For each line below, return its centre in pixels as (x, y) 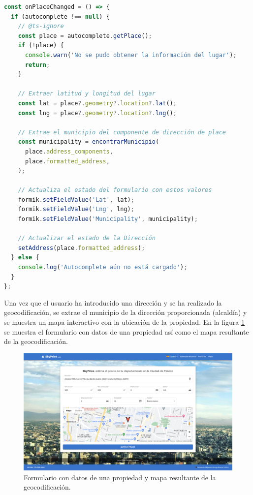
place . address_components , (69, 151)
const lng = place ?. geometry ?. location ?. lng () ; (97, 113)
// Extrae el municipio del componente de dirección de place (122, 132)
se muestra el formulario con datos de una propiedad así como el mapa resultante (126, 331)
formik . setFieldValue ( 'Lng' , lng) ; (76, 209)
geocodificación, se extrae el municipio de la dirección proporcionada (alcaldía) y (126, 312)
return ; (37, 65)
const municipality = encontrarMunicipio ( (89, 142)
